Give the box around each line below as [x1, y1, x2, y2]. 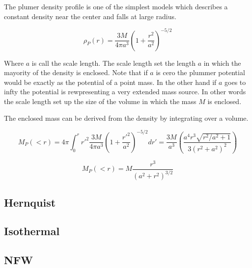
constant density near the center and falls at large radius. [4, 11, 176, 21]
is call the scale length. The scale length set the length [31, 57, 196, 68]
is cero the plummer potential [156, 67, 245, 78]
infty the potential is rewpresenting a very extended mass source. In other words [4, 86, 246, 97]
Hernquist [4, 194, 56, 210]
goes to [224, 77, 246, 87]
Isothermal [4, 223, 60, 239]
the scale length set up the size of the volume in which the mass [4, 96, 196, 107]
